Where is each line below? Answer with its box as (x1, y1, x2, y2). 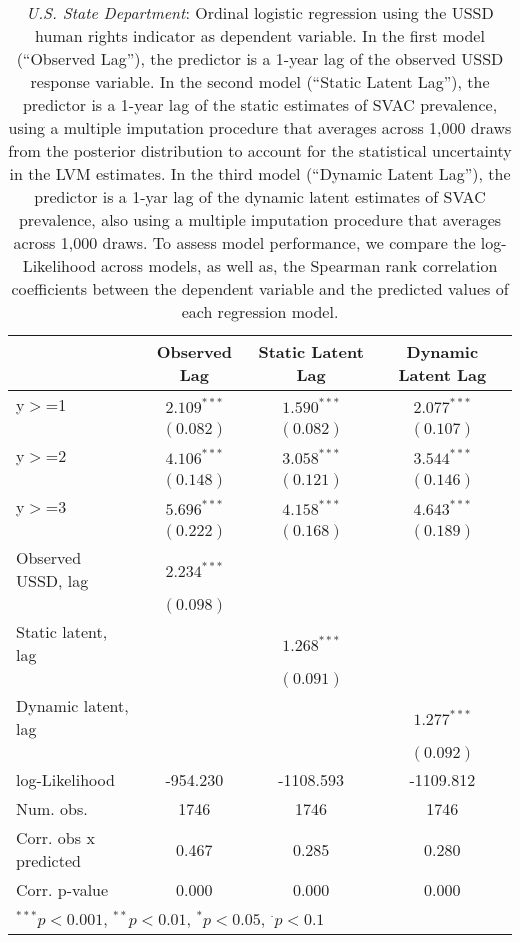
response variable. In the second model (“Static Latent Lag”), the (30, 70, 490, 93)
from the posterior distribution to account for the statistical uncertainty (8, 139, 512, 162)
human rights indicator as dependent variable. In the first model (35, 24, 485, 47)
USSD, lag (16, 569, 89, 592)
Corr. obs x (16, 826, 95, 849)
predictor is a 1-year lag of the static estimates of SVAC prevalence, (22, 93, 498, 116)
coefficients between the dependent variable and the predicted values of (11, 277, 509, 300)
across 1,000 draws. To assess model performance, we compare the (13, 231, 476, 254)
